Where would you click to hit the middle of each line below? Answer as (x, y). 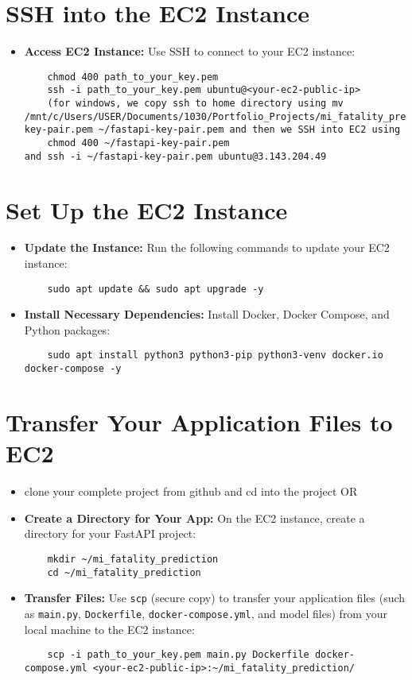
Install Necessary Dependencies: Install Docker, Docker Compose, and (207, 314)
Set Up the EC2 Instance (147, 209)
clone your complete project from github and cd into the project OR (191, 491)
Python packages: (67, 329)
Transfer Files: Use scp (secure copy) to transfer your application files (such (215, 598)
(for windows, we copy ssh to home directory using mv (195, 104)
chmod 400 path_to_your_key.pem (133, 77)
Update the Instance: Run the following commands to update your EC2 (207, 247)
